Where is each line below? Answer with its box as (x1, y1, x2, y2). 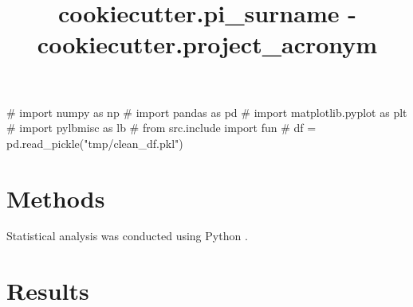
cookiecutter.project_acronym (37, 28, 378, 60)
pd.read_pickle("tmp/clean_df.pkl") (6, 134, 183, 151)
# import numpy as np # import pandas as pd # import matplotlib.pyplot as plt (6, 103, 407, 120)
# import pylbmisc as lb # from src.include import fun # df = (6, 119, 317, 136)
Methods (6, 181, 105, 214)
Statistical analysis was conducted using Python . (6, 227, 248, 244)
